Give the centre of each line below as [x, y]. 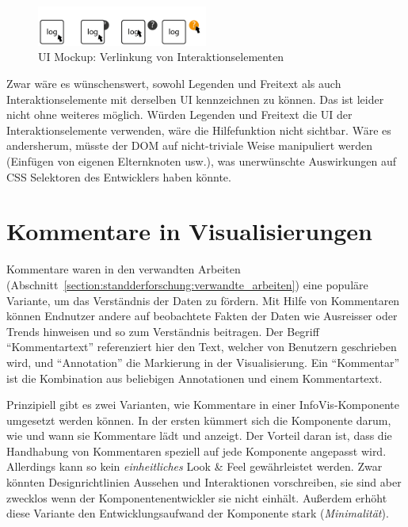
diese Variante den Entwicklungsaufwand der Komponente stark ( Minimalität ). [198, 513]
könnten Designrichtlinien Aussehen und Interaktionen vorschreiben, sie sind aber [204, 482]
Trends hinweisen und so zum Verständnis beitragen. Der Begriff [163, 331]
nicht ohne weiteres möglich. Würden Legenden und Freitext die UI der [179, 115]
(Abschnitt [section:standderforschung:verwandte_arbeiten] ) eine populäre [187, 284]
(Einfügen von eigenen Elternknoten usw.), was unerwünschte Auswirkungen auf [202, 161]
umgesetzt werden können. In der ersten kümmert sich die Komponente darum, [199, 420]
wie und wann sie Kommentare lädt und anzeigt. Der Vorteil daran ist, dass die [199, 435]
